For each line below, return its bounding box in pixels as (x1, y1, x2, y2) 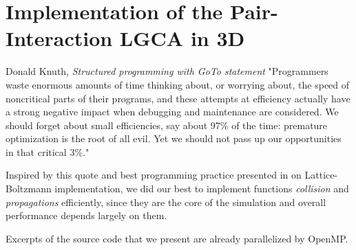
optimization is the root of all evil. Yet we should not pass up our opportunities (6, 131, 342, 146)
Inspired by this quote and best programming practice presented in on (6, 168, 302, 182)
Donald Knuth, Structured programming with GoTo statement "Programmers (6, 64, 328, 78)
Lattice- (304, 168, 338, 182)
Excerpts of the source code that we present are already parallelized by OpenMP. (6, 231, 348, 245)
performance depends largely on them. (6, 208, 167, 223)
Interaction (6, 24, 113, 52)
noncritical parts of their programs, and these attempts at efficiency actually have (6, 91, 350, 105)
